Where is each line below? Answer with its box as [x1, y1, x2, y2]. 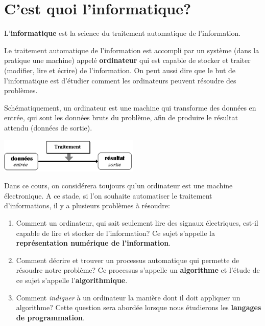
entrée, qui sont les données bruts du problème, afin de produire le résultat [4, 112, 238, 123]
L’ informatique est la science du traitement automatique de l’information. [4, 28, 241, 38]
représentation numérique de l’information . [16, 237, 171, 248]
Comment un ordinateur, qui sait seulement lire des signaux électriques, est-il [16, 218, 258, 228]
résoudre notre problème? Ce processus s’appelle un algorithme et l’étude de [16, 265, 260, 275]
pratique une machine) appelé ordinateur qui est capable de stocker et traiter [4, 55, 251, 66]
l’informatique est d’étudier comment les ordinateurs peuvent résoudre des [4, 75, 236, 85]
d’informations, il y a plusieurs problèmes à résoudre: [4, 200, 170, 211]
